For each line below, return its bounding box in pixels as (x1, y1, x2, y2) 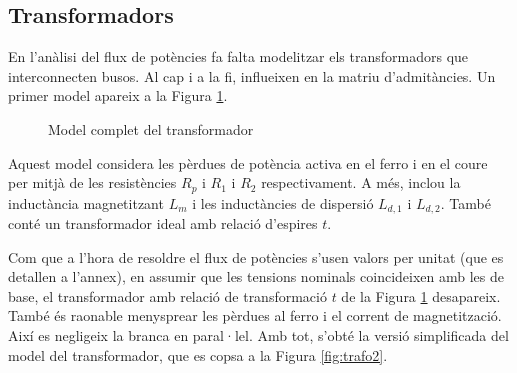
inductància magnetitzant (8, 192, 164, 213)
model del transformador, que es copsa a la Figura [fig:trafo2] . (8, 344, 388, 365)
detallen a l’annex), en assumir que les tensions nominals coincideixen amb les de (8, 266, 504, 287)
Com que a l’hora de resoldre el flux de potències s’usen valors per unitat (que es (8, 246, 504, 267)
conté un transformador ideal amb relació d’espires (8, 213, 318, 234)
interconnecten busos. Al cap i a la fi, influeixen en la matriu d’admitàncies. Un (8, 65, 496, 86)
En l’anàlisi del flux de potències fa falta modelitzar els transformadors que (8, 46, 469, 67)
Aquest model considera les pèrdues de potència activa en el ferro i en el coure (8, 152, 488, 173)
